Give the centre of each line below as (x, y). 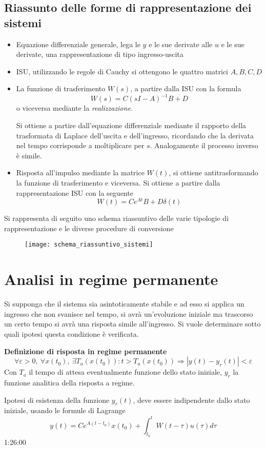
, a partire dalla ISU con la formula (186, 88)
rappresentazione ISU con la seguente (75, 192)
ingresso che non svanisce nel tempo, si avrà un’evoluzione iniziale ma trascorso (129, 313)
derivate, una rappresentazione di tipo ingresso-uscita (100, 54)
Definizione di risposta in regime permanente (86, 351)
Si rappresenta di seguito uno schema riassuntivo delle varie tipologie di (117, 218)
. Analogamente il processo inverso (204, 145)
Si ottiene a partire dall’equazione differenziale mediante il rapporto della (131, 125)
